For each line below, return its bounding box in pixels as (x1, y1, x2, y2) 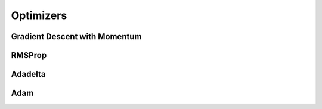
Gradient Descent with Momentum (11, 31, 142, 41)
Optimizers (11, 9, 67, 22)
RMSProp (11, 50, 47, 60)
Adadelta (11, 69, 46, 79)
